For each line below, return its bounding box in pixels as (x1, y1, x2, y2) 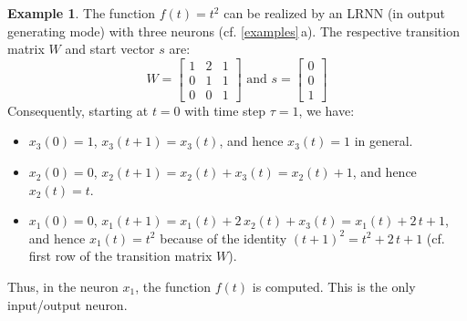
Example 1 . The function (7, 4, 156, 22)
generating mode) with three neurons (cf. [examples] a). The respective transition (7, 21, 460, 40)
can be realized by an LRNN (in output (223, 4, 445, 22)
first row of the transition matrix (28, 246, 213, 265)
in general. (354, 131, 413, 150)
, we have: (298, 100, 355, 119)
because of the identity (160, 228, 287, 247)
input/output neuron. (7, 295, 128, 314)
